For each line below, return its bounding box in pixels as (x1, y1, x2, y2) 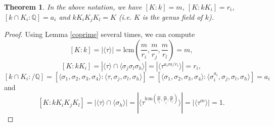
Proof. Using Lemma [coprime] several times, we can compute (4, 29, 195, 39)
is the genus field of (142, 11, 203, 22)
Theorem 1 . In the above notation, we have (4, 2, 142, 12)
